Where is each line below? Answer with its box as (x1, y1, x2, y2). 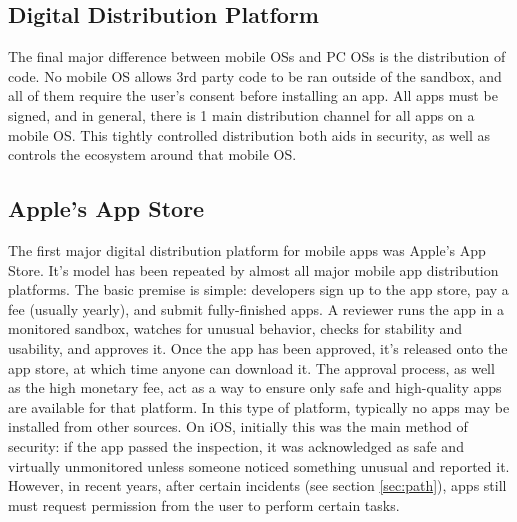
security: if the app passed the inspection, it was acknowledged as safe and (8, 435, 464, 456)
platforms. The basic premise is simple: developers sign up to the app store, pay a (8, 279, 509, 300)
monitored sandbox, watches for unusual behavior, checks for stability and (8, 318, 463, 339)
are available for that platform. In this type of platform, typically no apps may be (8, 396, 510, 417)
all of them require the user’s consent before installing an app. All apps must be (8, 85, 498, 106)
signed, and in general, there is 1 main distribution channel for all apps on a (8, 104, 475, 125)
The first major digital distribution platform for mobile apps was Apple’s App (8, 239, 486, 260)
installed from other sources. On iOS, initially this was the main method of (8, 416, 468, 437)
